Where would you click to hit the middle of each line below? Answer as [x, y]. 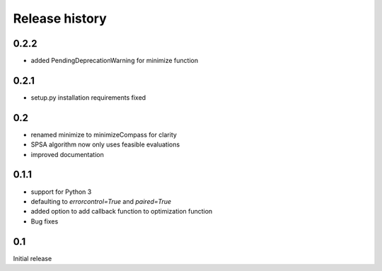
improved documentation [67, 154]
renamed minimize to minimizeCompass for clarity [104, 134]
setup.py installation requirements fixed [88, 97]
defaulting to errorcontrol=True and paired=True [101, 201]
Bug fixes [45, 221]
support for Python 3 [61, 192]
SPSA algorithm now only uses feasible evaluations [105, 144]
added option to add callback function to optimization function [122, 212]
